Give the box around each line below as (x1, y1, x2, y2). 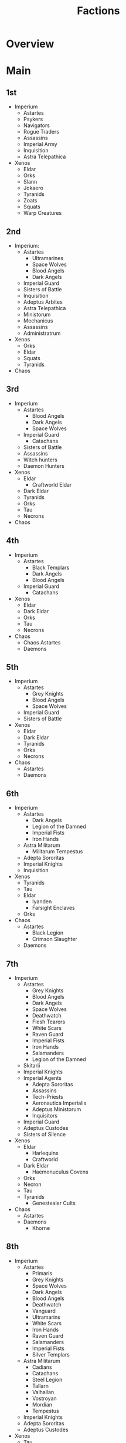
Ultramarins (32, 1314, 60, 1321)
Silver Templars (32, 1351, 70, 1358)
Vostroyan (32, 1395, 57, 1402)
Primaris (32, 1269, 53, 1276)
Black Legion (32, 929, 64, 936)
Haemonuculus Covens (32, 1168, 89, 1175)
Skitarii (23, 1062, 40, 1069)
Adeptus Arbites (23, 298, 63, 305)
